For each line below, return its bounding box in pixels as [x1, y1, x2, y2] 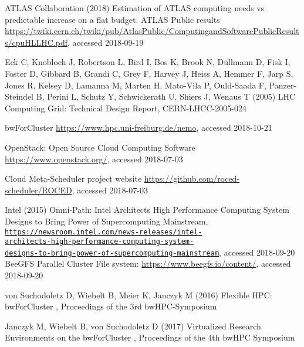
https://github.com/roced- [144, 172, 240, 185]
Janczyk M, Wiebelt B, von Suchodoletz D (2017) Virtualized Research [5, 319, 261, 332]
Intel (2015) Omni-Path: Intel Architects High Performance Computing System [5, 203, 289, 216]
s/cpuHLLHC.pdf [5, 36, 68, 48]
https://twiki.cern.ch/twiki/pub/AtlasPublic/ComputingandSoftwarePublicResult [5, 25, 299, 37]
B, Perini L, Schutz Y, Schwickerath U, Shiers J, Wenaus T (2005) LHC [36, 90, 296, 103]
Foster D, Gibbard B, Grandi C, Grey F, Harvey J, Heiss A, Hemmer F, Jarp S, [5, 67, 293, 79]
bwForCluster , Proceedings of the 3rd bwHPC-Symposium [5, 300, 217, 312]
